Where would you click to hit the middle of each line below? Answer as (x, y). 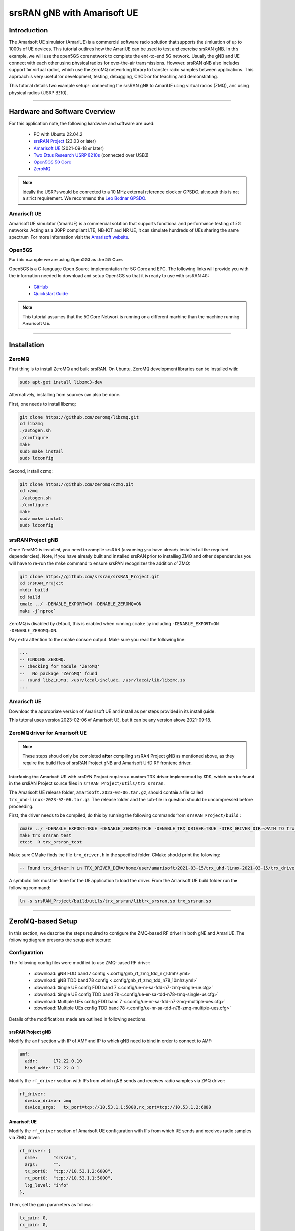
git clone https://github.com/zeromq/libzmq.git (79, 417)
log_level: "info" (47, 1185)
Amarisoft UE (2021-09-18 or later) (69, 148)
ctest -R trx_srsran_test (51, 842)
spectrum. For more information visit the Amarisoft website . (69, 237)
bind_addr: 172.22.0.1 (52, 1068)
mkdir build (34, 590)
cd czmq (29, 491)
